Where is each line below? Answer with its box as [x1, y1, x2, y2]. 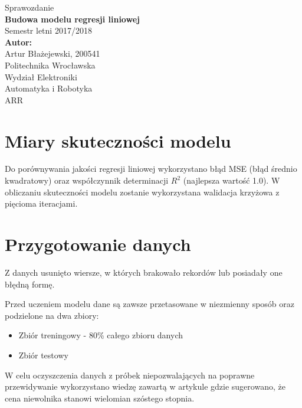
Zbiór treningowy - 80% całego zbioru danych [18, 329, 183, 341]
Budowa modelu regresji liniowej [5, 12, 140, 25]
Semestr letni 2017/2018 [5, 24, 92, 37]
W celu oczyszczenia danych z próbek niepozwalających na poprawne [5, 368, 255, 381]
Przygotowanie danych [5, 232, 191, 256]
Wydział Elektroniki [5, 70, 77, 83]
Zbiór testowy [18, 348, 68, 361]
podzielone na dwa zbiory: [5, 309, 99, 321]
